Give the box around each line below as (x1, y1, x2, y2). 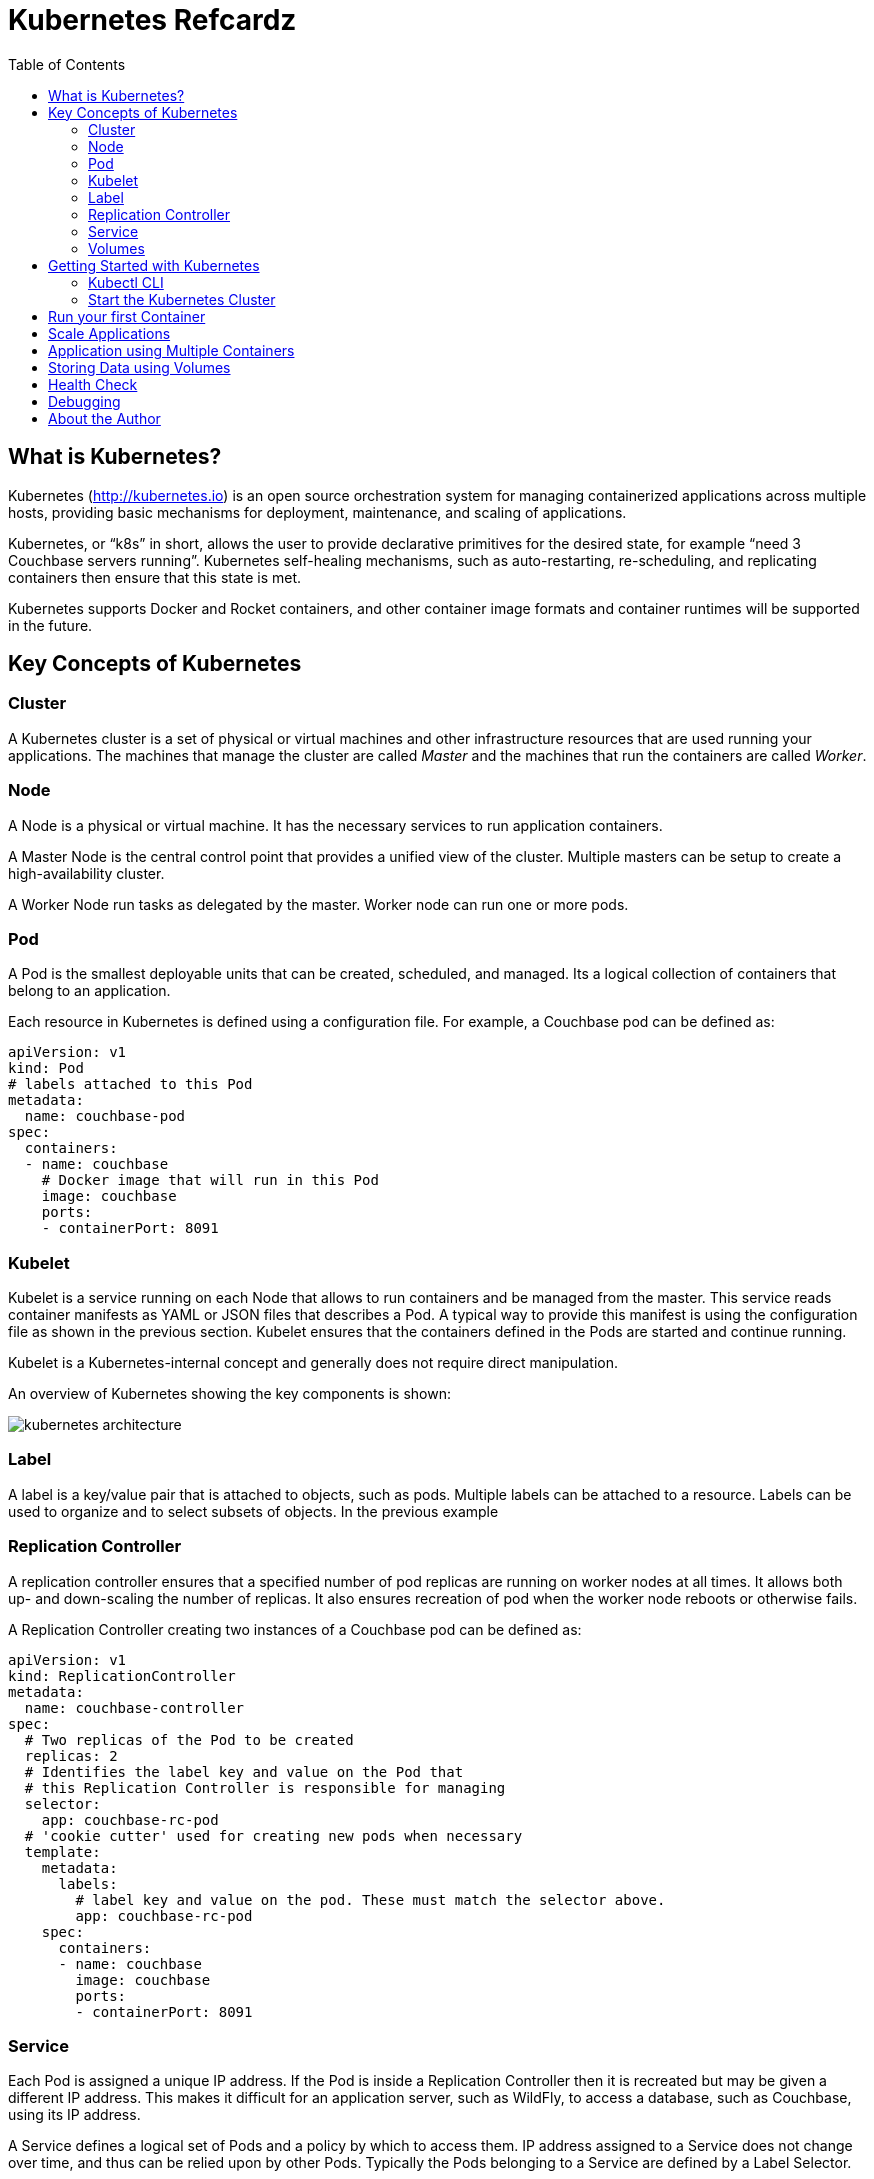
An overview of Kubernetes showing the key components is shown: (8, 1385, 451, 1403)
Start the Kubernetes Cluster (88, 290, 276, 308)
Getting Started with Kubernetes (48, 256, 260, 274)
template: (24, 1843, 101, 1860)
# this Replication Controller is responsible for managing (24, 1779, 506, 1796)
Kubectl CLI (88, 273, 164, 291)
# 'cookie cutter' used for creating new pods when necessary (24, 1827, 523, 1844)
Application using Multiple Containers (48, 341, 295, 359)
